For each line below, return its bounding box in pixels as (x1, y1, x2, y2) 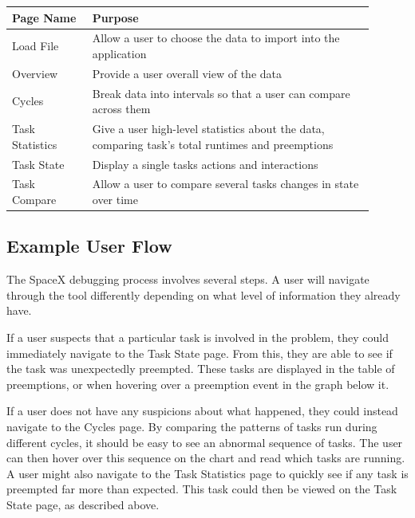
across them (92, 100, 151, 117)
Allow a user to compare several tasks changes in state (92, 175, 359, 192)
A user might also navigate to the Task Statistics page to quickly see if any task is (6, 465, 409, 481)
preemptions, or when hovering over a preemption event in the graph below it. (6, 375, 389, 392)
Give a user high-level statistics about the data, (92, 120, 325, 137)
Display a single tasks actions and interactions (92, 155, 318, 172)
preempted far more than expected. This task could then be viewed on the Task (6, 481, 397, 497)
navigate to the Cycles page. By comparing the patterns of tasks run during (6, 418, 377, 434)
